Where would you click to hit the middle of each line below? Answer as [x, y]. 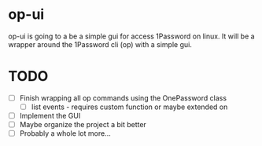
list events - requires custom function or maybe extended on [129, 107]
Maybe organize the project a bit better [83, 125]
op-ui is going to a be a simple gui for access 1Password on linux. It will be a [131, 36]
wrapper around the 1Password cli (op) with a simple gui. [100, 44]
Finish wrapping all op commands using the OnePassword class [123, 98]
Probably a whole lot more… [65, 133]
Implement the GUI [50, 116]
